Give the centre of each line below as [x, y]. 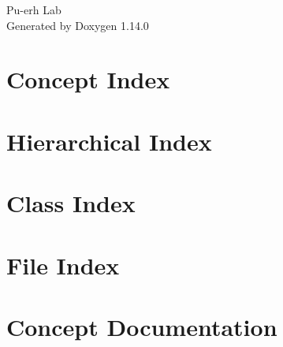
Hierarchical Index [109, 141]
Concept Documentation [142, 326]
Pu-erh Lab [34, 9]
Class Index [71, 203]
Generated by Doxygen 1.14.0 [78, 25]
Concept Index [88, 79]
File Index [63, 265]
